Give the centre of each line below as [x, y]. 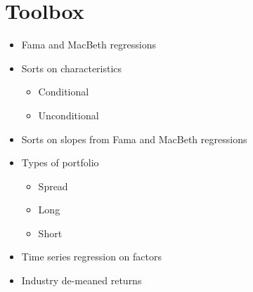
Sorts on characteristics [72, 68]
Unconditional [69, 115]
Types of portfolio [60, 162]
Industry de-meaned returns [82, 280]
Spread [53, 186]
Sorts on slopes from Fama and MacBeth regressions [134, 139]
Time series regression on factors [92, 257]
